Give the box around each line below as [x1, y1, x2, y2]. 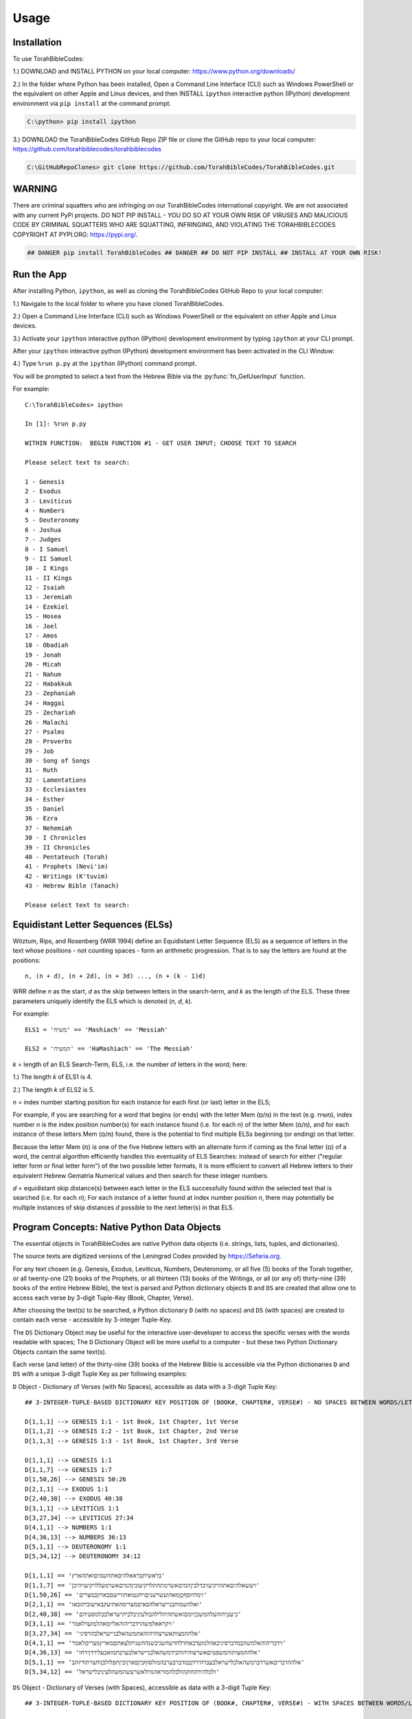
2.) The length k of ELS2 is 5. [12, 1085, 95, 1093]
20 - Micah [25, 661, 62, 668]
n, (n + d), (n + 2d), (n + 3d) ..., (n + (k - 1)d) [25, 972, 206, 980]
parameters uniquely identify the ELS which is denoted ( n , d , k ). [12, 997, 193, 1005]
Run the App [12, 269, 67, 281]
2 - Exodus [25, 488, 62, 495]
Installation [12, 36, 62, 48]
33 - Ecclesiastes [25, 786, 87, 793]
